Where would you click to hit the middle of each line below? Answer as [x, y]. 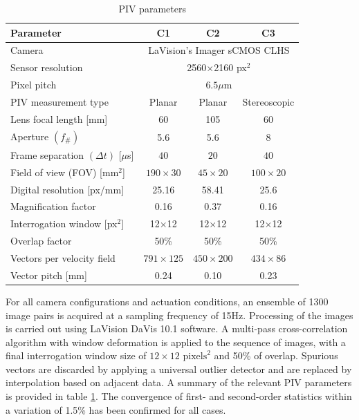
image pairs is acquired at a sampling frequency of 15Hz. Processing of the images [179, 315]
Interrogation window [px [64, 223]
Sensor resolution [47, 67]
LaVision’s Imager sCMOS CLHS [219, 50]
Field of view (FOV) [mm [65, 172]
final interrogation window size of [76, 355]
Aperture [30, 136]
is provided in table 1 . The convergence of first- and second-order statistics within [179, 396]
